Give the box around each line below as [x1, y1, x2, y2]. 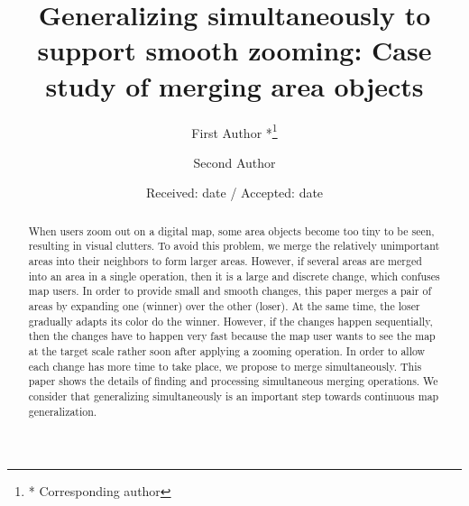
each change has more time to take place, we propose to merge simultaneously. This [28, 358, 422, 373]
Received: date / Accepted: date [145, 183, 324, 202]
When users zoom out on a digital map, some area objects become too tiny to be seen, [28, 223, 435, 238]
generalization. [28, 403, 97, 419]
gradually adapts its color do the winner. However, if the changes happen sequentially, [28, 313, 433, 328]
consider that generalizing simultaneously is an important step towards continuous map [28, 388, 439, 403]
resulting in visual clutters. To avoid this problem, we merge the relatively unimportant [28, 238, 440, 253]
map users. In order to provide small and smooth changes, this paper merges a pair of [28, 283, 432, 299]
